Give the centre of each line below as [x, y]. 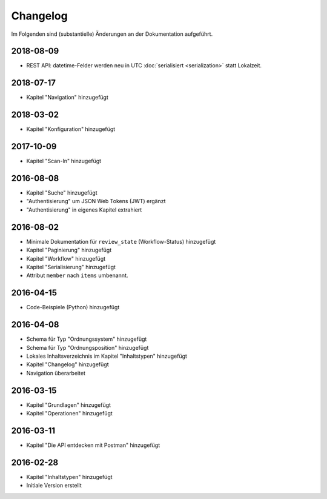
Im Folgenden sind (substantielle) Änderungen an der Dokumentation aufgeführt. [112, 34]
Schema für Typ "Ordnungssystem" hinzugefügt [87, 339]
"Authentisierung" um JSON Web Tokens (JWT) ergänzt [96, 201]
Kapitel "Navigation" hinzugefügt [68, 98]
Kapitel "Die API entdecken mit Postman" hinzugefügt [93, 445]
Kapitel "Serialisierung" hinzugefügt [71, 267]
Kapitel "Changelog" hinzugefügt [68, 364]
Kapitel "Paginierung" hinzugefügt [69, 250]
